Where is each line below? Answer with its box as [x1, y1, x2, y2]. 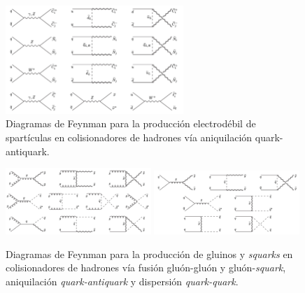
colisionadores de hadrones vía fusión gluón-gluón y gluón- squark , [6, 260, 286, 275]
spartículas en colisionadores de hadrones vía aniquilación [6, 129, 253, 144]
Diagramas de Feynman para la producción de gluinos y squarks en [6, 246, 293, 261]
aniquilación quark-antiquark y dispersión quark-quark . [6, 273, 239, 288]
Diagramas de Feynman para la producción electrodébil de [6, 116, 256, 131]
